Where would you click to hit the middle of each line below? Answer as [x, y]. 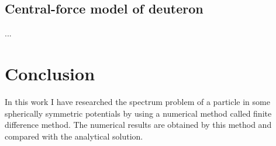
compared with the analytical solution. [74, 136]
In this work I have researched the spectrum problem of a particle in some [137, 101]
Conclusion [50, 73]
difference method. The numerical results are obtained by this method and [138, 125]
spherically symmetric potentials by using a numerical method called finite [138, 113]
